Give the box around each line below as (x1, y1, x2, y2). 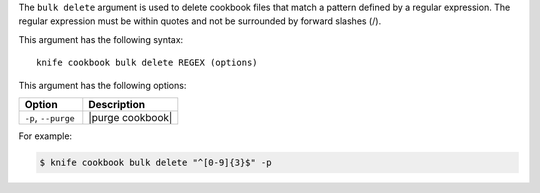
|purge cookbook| (88, 110, 173, 124)
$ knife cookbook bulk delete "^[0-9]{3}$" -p (39, 156, 272, 168)
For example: (18, 130, 73, 142)
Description (88, 97, 145, 111)
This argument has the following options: (18, 79, 187, 91)
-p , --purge (24, 110, 75, 124)
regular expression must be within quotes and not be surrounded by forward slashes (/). (18, 15, 382, 27)
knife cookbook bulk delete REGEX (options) (36, 57, 259, 69)
